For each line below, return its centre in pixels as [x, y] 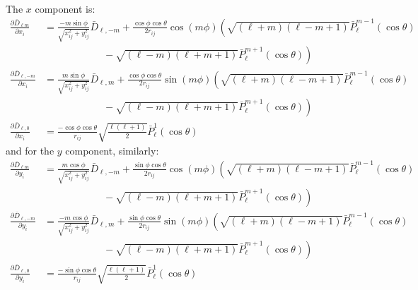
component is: [65, 8]
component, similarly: [112, 151]
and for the [30, 151]
